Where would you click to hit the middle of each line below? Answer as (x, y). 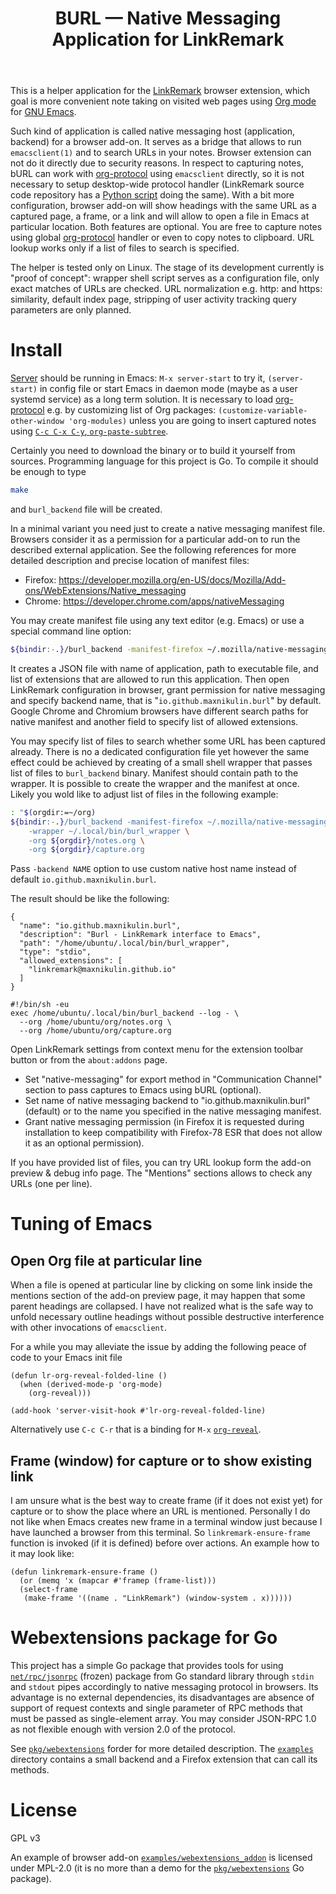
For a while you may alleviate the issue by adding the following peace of (158, 1347)
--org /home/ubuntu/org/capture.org (95, 1031)
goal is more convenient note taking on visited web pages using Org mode (163, 101)
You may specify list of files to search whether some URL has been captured (168, 741)
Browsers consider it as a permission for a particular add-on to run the (155, 539)
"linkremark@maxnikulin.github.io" (102, 970)
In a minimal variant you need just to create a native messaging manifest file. (168, 528)
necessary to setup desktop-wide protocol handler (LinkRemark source (157, 184)
